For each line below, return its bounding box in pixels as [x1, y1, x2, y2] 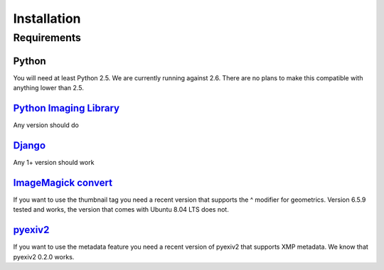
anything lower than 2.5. [13, 84, 85, 92]
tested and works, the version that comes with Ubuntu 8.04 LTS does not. [13, 205, 229, 214]
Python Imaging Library [13, 102, 120, 114]
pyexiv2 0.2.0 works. [13, 252, 75, 261]
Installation [13, 11, 81, 26]
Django [13, 139, 46, 151]
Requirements [13, 31, 82, 44]
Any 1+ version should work [13, 158, 95, 166]
